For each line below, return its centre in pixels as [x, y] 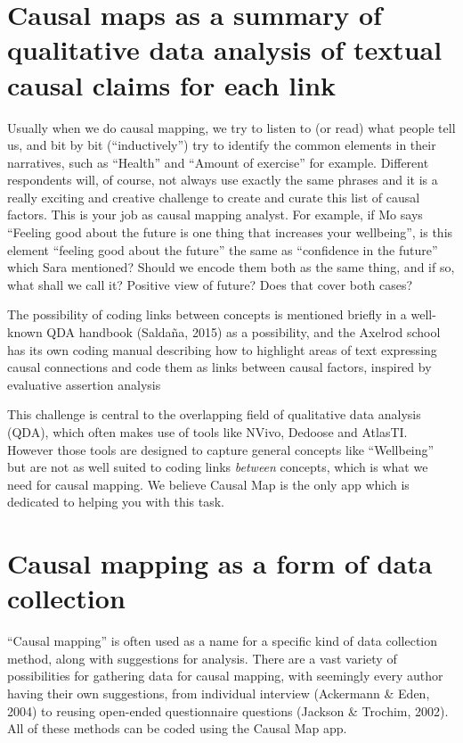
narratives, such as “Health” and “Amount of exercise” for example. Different [218, 162]
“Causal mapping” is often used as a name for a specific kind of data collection [223, 641]
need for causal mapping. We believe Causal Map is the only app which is [208, 484]
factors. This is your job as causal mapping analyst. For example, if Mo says [215, 215]
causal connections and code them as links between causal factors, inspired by [219, 367]
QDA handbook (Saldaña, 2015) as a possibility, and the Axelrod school [244, 332]
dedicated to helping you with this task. [116, 502]
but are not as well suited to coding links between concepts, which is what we [218, 467]
